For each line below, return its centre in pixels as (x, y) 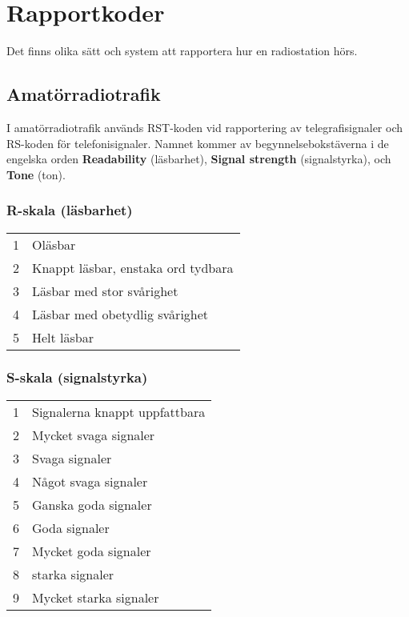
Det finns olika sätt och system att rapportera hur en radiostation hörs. (182, 51)
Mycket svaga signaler (94, 435)
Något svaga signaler (90, 481)
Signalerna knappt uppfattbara (119, 411)
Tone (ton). (36, 174)
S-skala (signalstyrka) (77, 377)
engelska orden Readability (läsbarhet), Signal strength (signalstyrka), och (199, 159)
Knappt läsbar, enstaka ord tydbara (133, 267)
